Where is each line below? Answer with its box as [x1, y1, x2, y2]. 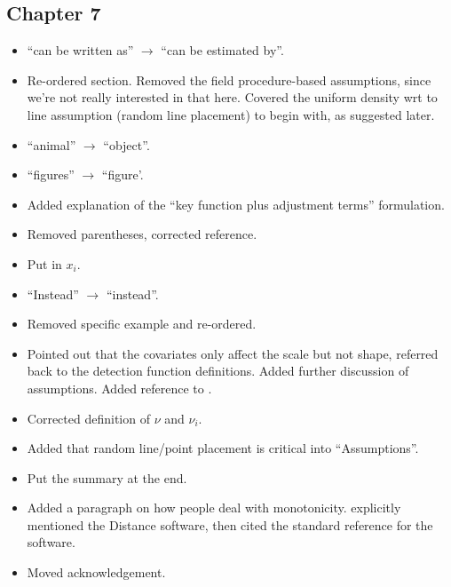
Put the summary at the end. [27, 468, 187, 487]
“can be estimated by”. [161, 41, 284, 59]
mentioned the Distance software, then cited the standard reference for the [27, 515, 433, 534]
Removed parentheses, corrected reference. [27, 225, 257, 243]
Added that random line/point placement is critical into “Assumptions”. [27, 439, 419, 457]
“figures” [27, 165, 75, 184]
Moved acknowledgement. [27, 563, 166, 582]
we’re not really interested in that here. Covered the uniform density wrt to [27, 88, 438, 107]
